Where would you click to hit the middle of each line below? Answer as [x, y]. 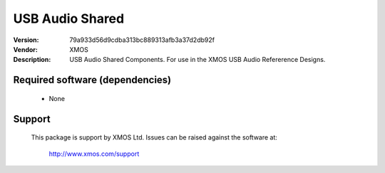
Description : [32, 60]
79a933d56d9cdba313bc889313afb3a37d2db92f [142, 40]
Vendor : [26, 49]
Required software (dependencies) [92, 80]
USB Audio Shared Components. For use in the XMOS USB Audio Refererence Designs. [197, 60]
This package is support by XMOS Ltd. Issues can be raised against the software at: [154, 137]
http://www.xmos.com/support [94, 154]
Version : [26, 40]
